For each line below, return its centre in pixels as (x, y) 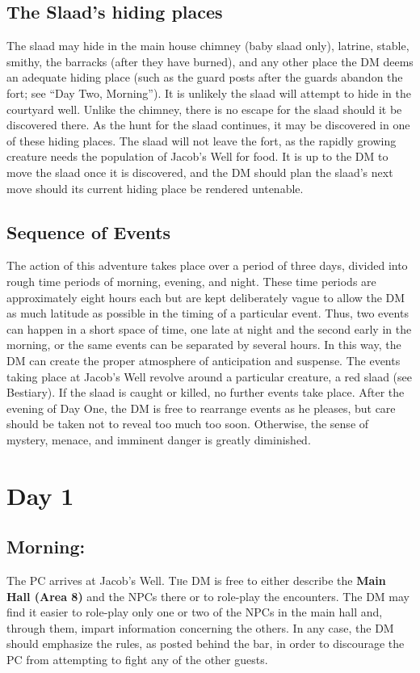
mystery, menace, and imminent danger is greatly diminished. (159, 439)
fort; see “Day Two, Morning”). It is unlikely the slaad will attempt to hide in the (209, 93)
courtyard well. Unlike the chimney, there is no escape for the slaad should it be (204, 109)
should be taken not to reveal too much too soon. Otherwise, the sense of (188, 424)
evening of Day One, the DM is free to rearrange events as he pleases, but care (201, 408)
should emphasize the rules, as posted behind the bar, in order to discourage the (206, 644)
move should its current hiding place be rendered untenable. (155, 188)
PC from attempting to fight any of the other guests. (137, 660)
